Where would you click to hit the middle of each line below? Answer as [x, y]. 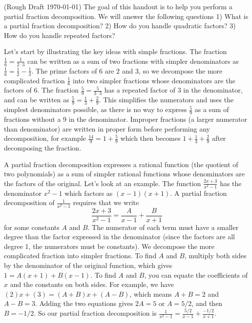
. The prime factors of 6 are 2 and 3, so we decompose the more [127, 70]
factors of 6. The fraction [41, 90]
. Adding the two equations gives [84, 303]
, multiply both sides [215, 256]
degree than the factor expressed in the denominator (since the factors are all [120, 237]
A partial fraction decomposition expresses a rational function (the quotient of [121, 164]
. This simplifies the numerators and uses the [166, 100]
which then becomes [150, 138]
